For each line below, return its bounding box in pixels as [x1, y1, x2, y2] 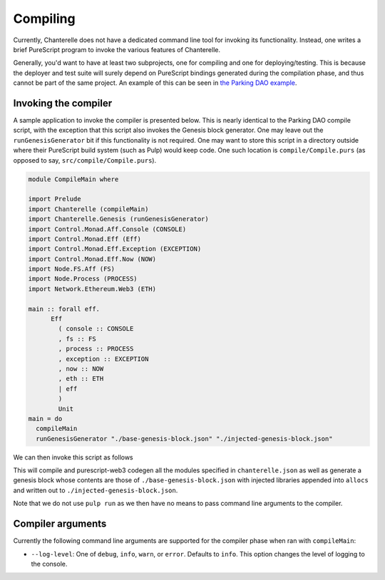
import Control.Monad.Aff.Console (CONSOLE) [28, 225, 187, 233]
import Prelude [28, 195, 81, 203]
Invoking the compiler [13, 97, 113, 109]
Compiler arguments [13, 518, 107, 530]
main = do [28, 414, 63, 422]
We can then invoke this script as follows [13, 453, 133, 462]
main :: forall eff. [28, 305, 100, 313]
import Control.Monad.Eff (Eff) [28, 235, 142, 243]
